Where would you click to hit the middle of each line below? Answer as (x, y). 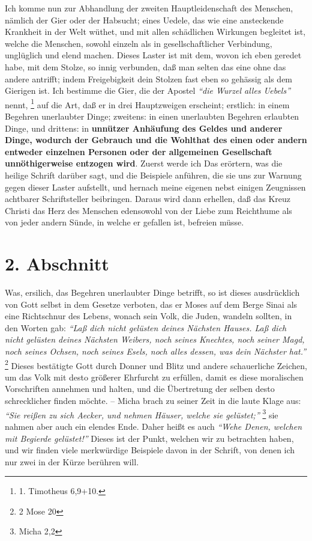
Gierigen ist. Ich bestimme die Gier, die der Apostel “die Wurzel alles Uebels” (148, 90)
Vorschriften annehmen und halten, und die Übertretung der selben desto (140, 389)
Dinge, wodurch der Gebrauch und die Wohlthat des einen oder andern (156, 140)
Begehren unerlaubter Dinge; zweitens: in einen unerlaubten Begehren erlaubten (152, 116)
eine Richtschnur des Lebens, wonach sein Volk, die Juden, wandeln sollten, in (148, 316)
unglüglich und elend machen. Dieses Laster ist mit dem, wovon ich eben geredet (153, 55)
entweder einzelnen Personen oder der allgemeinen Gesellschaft (139, 151)
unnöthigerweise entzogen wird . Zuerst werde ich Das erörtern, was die (144, 163)
